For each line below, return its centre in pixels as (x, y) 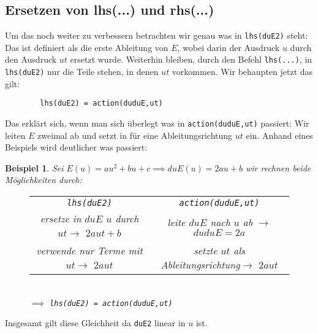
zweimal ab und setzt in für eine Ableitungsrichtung (135, 135)
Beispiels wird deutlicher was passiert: (76, 147)
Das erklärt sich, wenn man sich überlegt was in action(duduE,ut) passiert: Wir (157, 123)
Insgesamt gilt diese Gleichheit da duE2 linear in (95, 323)
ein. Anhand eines (279, 135)
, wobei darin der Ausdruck (229, 47)
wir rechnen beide (278, 167)
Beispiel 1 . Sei (34, 167)
